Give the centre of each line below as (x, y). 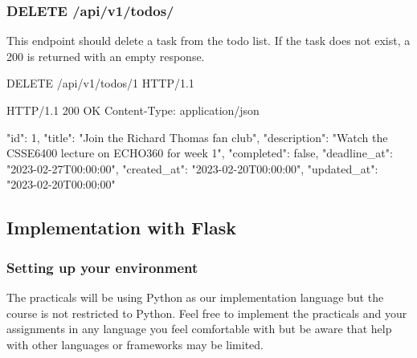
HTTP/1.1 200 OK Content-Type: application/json (133, 110)
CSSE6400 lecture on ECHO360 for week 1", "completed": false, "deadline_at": (200, 153)
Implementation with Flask (122, 228)
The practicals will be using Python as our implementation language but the (195, 297)
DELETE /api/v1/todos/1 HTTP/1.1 (100, 83)
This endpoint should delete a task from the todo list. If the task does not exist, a (208, 41)
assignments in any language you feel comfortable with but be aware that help (199, 329)
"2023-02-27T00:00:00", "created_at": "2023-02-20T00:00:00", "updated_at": (192, 168)
